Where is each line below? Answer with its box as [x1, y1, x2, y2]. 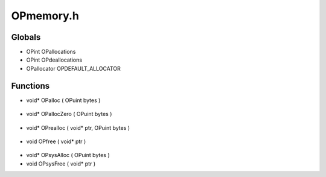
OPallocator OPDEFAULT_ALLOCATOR [26, 65, 121, 72]
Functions [11, 80, 50, 91]
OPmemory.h [11, 9, 80, 22]
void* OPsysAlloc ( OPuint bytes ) [26, 152, 110, 159]
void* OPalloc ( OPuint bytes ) [26, 97, 101, 104]
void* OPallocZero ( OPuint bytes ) [26, 111, 112, 118]
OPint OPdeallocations [26, 56, 83, 63]
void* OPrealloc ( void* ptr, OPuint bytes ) [26, 124, 130, 131]
